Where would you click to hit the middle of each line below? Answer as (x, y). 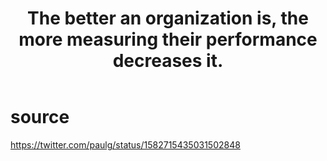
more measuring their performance (168, 39)
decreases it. (168, 61)
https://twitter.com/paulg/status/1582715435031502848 (125, 144)
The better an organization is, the (168, 18)
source (40, 117)
